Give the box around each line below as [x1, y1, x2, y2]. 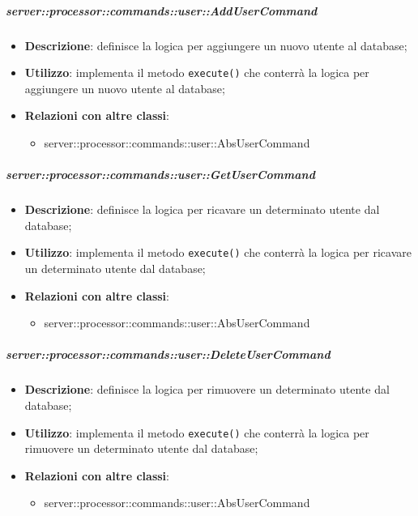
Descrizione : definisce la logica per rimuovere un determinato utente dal [24, 381, 390, 398]
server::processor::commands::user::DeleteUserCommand [6, 346, 331, 363]
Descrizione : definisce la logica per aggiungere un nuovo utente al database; [24, 36, 407, 53]
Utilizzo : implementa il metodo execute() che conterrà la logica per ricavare [24, 244, 412, 261]
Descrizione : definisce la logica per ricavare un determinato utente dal [24, 201, 380, 218]
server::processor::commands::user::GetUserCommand [6, 166, 315, 183]
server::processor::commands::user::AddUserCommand [6, 2, 318, 19]
